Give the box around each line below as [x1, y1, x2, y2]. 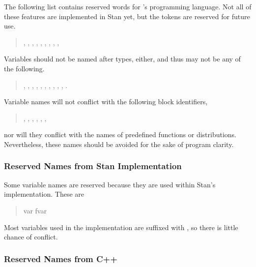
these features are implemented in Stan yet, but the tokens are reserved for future [4, 11, 250, 21]
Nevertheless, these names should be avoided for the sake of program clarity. [4, 139, 234, 149]
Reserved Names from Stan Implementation [4, 160, 182, 172]
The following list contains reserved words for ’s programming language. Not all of [4, 1, 252, 11]
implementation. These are [4, 189, 85, 199]
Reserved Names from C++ [4, 252, 117, 265]
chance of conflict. [4, 232, 58, 242]
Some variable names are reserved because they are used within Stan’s [4, 179, 216, 189]
